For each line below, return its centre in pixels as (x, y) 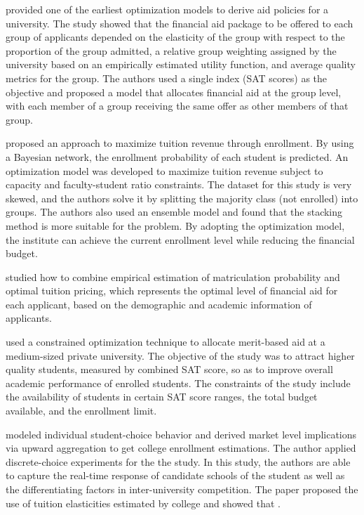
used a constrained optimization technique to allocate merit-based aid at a (166, 342)
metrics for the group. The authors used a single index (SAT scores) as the (167, 78)
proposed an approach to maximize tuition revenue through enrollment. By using (180, 143)
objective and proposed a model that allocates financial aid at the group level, (174, 92)
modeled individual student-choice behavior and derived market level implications (181, 434)
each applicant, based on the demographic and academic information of (159, 304)
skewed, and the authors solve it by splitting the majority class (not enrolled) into (182, 198)
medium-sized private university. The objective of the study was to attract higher (180, 355)
